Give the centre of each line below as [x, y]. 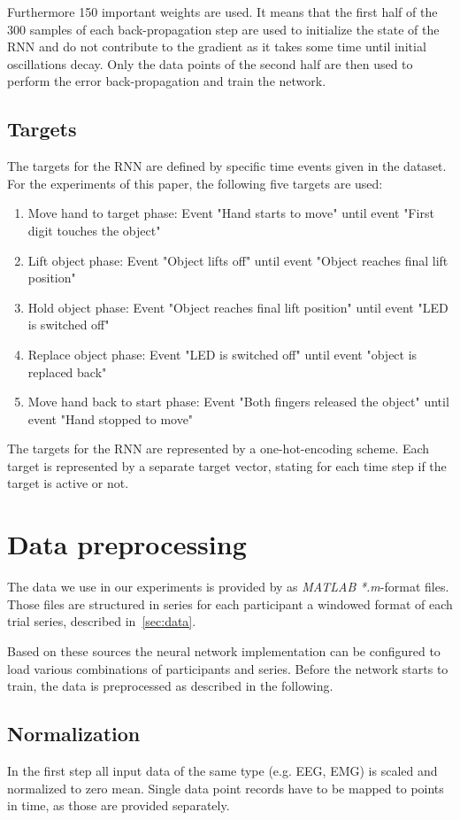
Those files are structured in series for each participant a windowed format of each [230, 603]
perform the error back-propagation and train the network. [167, 81]
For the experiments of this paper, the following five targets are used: [195, 183]
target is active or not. [68, 483]
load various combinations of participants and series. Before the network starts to [228, 668]
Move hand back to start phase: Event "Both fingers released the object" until [238, 402]
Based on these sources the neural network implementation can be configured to [224, 650]
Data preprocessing [127, 544]
